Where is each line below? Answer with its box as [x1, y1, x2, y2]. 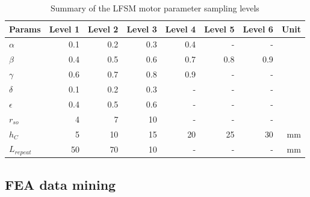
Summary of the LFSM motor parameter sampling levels [51, 2, 259, 14]
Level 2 [88, 22, 119, 35]
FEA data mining [5, 175, 116, 193]
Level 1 [49, 22, 79, 35]
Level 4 [165, 22, 196, 35]
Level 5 [204, 22, 235, 35]
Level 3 [126, 22, 157, 35]
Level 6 [243, 22, 273, 35]
